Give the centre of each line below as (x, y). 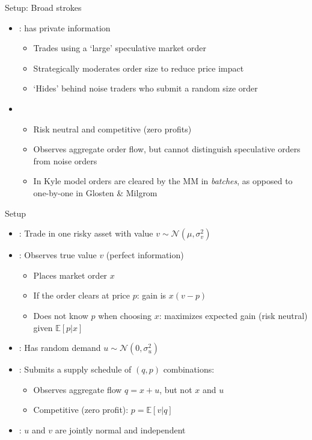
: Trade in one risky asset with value (86, 233)
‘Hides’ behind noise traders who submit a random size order (145, 88)
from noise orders (65, 160)
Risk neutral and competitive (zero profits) (112, 129)
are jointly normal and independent (120, 429)
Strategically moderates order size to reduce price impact (139, 68)
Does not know (61, 315)
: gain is (151, 295)
